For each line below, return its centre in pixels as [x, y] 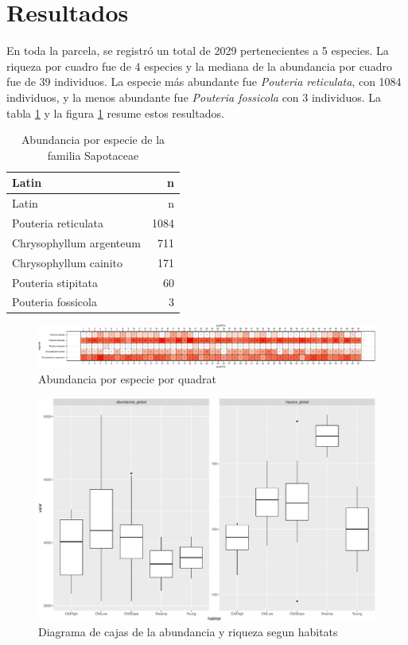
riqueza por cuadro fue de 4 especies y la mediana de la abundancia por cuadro [199, 66]
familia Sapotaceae [93, 155]
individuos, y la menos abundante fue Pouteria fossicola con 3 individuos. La [194, 97]
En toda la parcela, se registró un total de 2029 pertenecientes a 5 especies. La [198, 51]
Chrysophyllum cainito [67, 262]
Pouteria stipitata [55, 282]
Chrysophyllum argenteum [76, 242]
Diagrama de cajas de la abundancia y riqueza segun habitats [188, 631]
